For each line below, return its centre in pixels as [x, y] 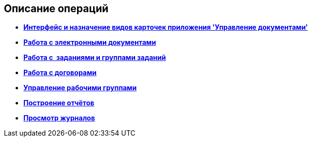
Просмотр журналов [59, 118]
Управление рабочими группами [80, 88]
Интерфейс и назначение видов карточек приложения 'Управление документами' [166, 27]
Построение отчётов [59, 103]
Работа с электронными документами [90, 42]
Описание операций [56, 9]
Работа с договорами [60, 73]
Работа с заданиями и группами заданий [95, 58]
